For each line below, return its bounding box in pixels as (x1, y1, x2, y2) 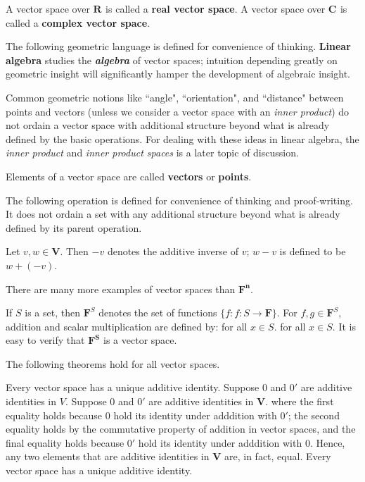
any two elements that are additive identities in (6, 449, 210, 464)
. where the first (265, 394, 334, 409)
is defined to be (279, 244, 346, 259)
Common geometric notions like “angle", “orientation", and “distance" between (6, 89, 344, 104)
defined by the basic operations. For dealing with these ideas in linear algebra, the (6, 131, 359, 146)
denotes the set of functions (98, 305, 217, 320)
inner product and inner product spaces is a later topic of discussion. (6, 145, 299, 160)
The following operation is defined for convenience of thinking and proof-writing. (6, 192, 353, 207)
